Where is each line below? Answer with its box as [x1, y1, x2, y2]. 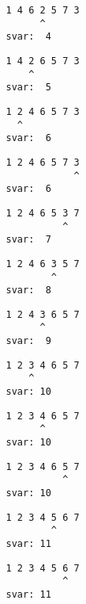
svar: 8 [6, 285, 51, 296]
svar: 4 [6, 31, 51, 43]
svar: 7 [6, 234, 51, 246]
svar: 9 [6, 335, 51, 347]
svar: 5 [6, 82, 51, 94]
